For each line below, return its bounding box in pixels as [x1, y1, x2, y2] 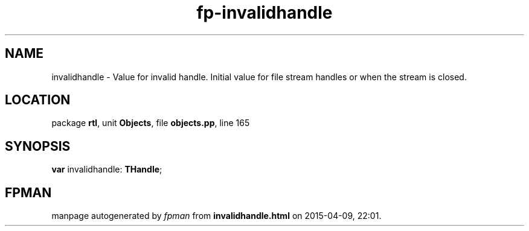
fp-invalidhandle [196, 2, 333, 23]
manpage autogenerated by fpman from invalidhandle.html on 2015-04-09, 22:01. [51, 210, 382, 221]
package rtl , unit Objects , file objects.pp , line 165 [51, 118, 250, 128]
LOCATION [5, 92, 71, 108]
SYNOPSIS [5, 138, 71, 154]
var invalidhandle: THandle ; [51, 164, 162, 175]
